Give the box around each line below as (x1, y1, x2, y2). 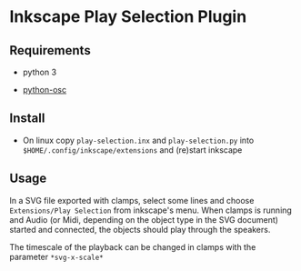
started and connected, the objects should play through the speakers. (9, 224, 271, 235)
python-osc (22, 85, 66, 95)
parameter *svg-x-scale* (9, 251, 105, 262)
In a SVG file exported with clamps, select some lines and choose (9, 195, 255, 206)
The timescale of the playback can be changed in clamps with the (9, 241, 256, 252)
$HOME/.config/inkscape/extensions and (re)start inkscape (22, 144, 243, 156)
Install (9, 111, 45, 126)
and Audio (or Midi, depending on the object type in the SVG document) (9, 214, 279, 225)
